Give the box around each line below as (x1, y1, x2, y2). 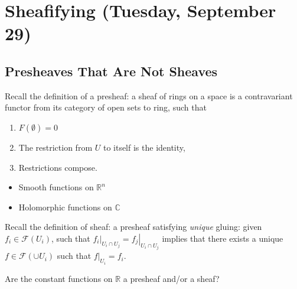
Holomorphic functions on (18, 200, 112, 213)
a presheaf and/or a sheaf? (123, 272, 220, 284)
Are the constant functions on (5, 272, 113, 284)
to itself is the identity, (103, 141, 185, 153)
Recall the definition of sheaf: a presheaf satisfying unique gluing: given (5, 220, 262, 233)
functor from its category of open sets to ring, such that (5, 101, 207, 113)
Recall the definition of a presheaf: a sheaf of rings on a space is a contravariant (5, 89, 293, 102)
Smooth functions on (18, 181, 94, 193)
